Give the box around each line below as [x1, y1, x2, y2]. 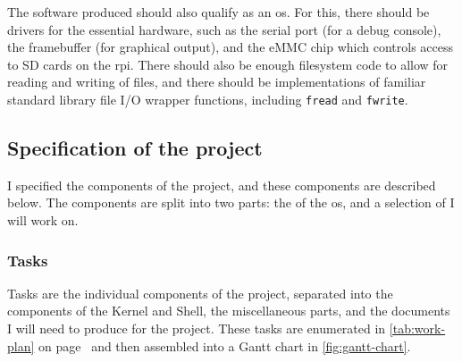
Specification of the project [7, 134, 263, 162]
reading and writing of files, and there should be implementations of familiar [7, 72, 426, 91]
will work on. [7, 211, 79, 230]
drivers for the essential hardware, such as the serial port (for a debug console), [7, 20, 441, 38]
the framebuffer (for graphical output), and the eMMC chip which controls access [7, 38, 453, 56]
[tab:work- [389, 319, 446, 338]
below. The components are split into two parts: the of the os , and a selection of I [7, 193, 455, 212]
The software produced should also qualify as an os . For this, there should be [7, 3, 430, 21]
